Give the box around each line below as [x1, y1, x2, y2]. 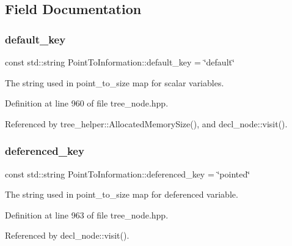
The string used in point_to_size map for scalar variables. [5, 76, 224, 89]
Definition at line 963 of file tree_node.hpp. [5, 208, 169, 221]
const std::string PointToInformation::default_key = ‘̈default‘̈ [5, 56, 235, 68]
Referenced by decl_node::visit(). [5, 229, 130, 242]
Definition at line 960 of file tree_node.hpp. [5, 97, 169, 110]
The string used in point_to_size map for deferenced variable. [5, 188, 238, 201]
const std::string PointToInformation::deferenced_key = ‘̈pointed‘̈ [5, 167, 250, 180]
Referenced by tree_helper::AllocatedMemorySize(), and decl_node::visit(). [5, 117, 288, 130]
